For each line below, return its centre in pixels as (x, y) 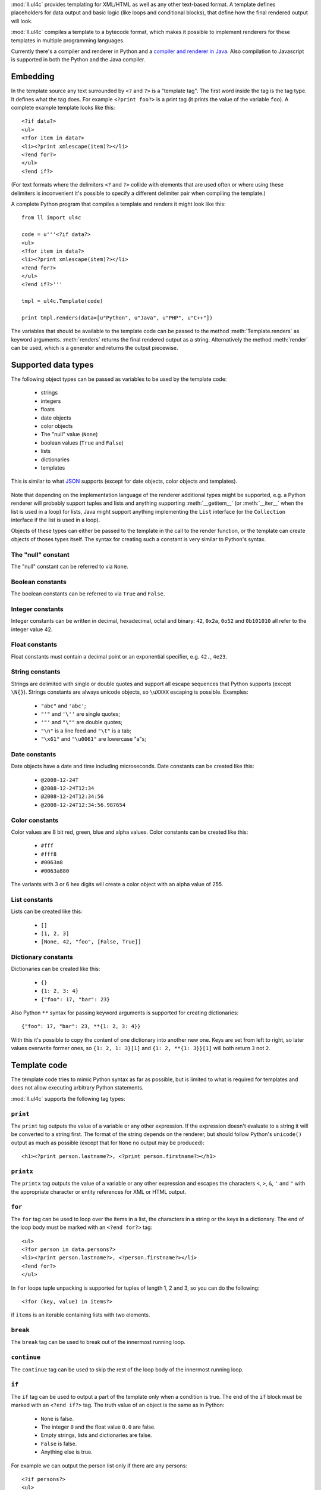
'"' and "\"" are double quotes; (82, 722)
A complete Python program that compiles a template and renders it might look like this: (118, 204)
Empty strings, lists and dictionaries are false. (97, 1435)
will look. (22, 21)
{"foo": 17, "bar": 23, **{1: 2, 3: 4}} (81, 1026)
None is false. (57, 1418)
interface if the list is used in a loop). (56, 520)
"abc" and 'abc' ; (63, 706)
